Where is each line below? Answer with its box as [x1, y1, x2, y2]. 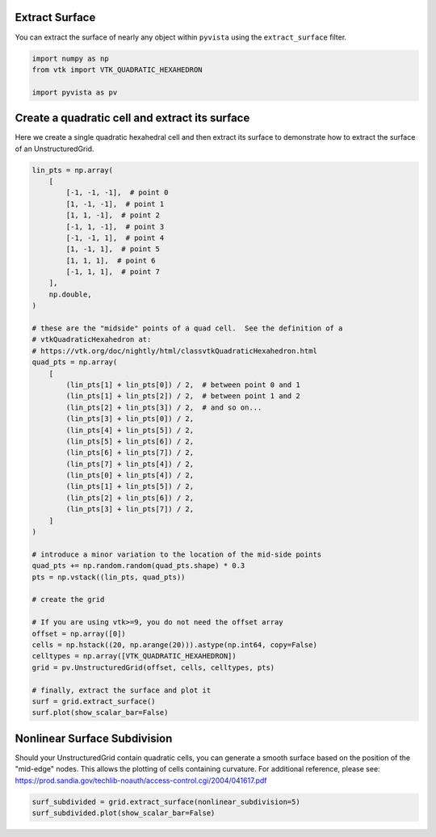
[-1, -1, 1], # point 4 [65, 233, 165, 242]
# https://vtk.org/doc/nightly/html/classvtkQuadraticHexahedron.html [31, 346, 318, 355]
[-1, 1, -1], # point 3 [65, 222, 165, 231]
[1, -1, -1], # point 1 [65, 199, 165, 208]
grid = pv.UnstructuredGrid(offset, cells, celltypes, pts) [31, 662, 275, 672]
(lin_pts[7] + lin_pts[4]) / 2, [65, 459, 194, 469]
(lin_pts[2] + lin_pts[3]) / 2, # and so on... [65, 402, 262, 412]
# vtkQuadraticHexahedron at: [31, 335, 152, 344]
